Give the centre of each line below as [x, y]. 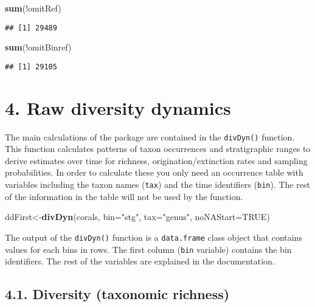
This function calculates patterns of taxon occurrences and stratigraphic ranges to [158, 149]
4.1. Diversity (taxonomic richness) [117, 294]
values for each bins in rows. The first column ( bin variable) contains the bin [148, 249]
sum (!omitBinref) [38, 47]
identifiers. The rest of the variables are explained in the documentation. [140, 261]
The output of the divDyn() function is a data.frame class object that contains [154, 237]
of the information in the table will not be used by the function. [124, 196]
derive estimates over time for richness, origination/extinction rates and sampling [156, 160]
